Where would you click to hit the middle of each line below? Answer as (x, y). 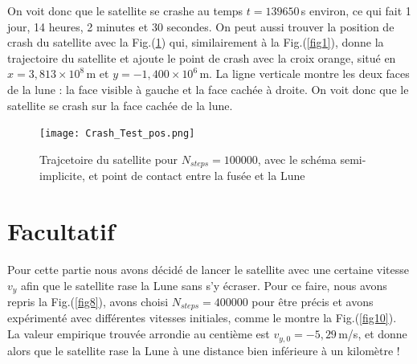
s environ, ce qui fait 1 (356, 10)
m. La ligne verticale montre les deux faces (305, 74)
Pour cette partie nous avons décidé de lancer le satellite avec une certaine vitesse (208, 269)
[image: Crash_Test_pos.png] (117, 134)
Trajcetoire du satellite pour (109, 159)
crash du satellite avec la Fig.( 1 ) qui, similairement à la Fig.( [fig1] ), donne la (196, 42)
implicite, (62, 176)
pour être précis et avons (313, 302)
